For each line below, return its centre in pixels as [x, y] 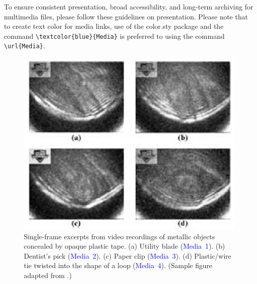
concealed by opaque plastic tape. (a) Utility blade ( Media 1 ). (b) [125, 246]
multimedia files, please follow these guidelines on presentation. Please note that [126, 16]
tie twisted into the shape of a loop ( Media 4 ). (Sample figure [118, 265]
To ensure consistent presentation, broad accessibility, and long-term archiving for [129, 6]
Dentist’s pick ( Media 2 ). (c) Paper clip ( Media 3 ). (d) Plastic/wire [128, 255]
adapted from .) [48, 275]
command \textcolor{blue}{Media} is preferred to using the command [114, 36]
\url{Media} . [25, 46]
